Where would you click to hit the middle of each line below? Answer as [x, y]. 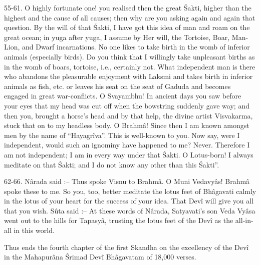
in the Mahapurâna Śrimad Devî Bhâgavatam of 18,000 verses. [100, 257]
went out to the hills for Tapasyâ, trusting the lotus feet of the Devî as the [119, 220]
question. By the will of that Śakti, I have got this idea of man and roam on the [127, 27]
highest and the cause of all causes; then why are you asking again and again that [130, 17]
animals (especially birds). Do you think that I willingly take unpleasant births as [129, 56]
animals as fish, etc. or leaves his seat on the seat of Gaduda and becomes [117, 86]
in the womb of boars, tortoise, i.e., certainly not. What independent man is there [130, 66]
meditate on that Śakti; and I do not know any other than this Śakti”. [112, 164]
